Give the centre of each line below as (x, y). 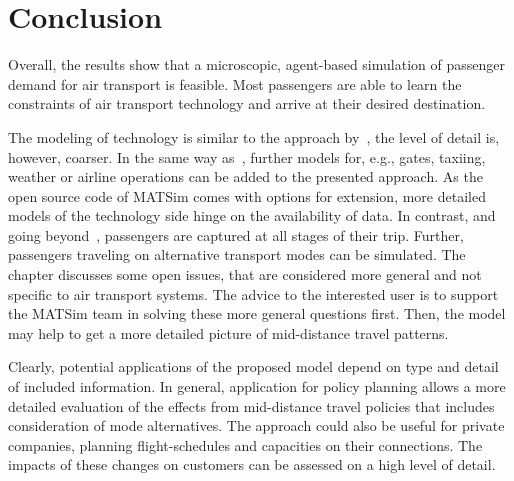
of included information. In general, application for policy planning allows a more (257, 386)
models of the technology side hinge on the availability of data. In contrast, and (252, 215)
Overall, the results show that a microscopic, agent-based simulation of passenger (256, 64)
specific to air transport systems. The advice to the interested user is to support (253, 293)
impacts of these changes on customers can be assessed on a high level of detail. (252, 464)
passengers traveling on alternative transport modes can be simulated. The (237, 254)
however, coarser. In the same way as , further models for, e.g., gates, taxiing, (247, 156)
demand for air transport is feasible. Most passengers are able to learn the (235, 83)
